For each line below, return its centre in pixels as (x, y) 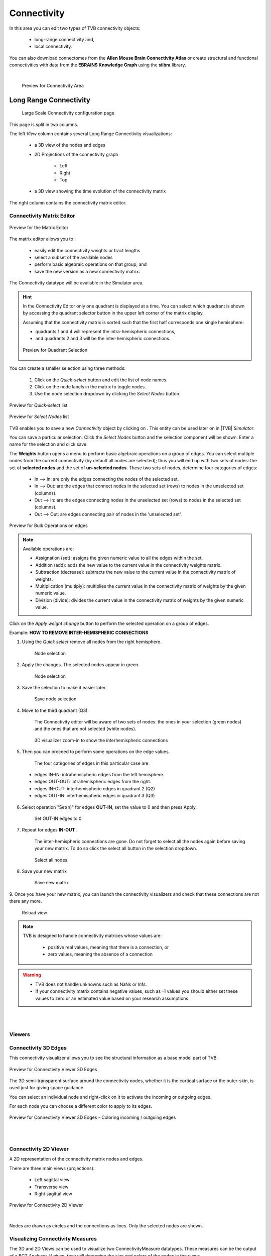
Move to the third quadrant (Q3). (55, 710)
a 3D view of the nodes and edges (70, 145)
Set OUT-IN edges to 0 (58, 818)
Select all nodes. (51, 860)
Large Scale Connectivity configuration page (68, 113)
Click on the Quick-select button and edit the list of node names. (101, 380)
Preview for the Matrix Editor (39, 227)
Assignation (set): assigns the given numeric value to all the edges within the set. (119, 558)
